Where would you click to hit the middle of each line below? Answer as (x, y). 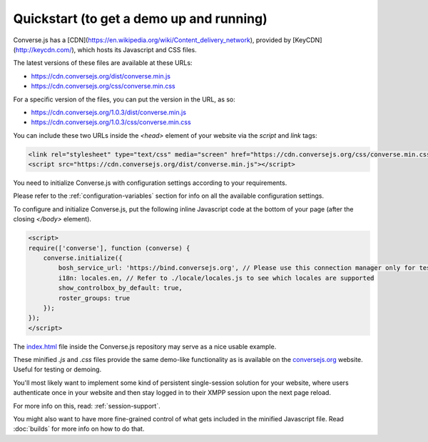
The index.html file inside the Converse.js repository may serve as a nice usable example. (145, 346)
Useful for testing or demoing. (57, 370)
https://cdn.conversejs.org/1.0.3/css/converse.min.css (111, 122)
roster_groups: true (94, 298)
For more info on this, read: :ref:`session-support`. (87, 406)
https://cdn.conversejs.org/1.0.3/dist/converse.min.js (109, 112)
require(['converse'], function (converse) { (109, 248)
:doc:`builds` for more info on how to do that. (79, 429)
